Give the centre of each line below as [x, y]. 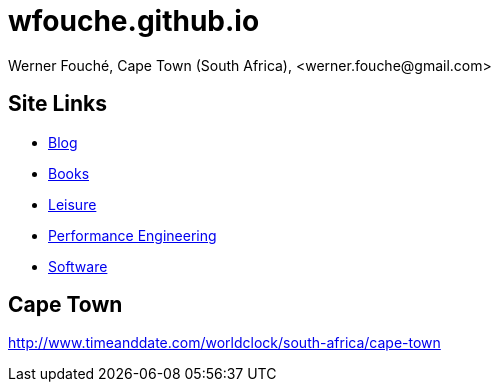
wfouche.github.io [134, 21]
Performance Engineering [132, 235]
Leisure [72, 204]
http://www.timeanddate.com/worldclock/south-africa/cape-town [224, 343]
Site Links [57, 104]
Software [78, 266]
